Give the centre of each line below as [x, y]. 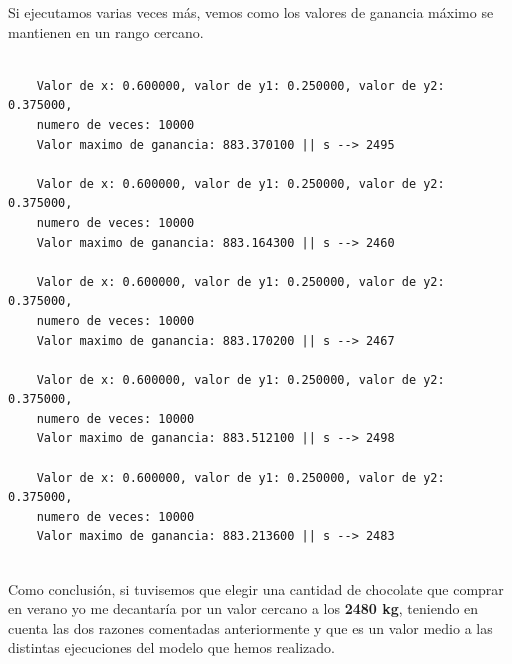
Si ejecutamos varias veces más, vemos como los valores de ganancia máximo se [251, 12]
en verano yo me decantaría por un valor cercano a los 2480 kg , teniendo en [243, 608]
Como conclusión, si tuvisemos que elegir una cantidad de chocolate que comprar [256, 588]
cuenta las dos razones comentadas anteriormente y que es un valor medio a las [250, 627]
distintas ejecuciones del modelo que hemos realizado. [171, 647]
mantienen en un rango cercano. [106, 31]
